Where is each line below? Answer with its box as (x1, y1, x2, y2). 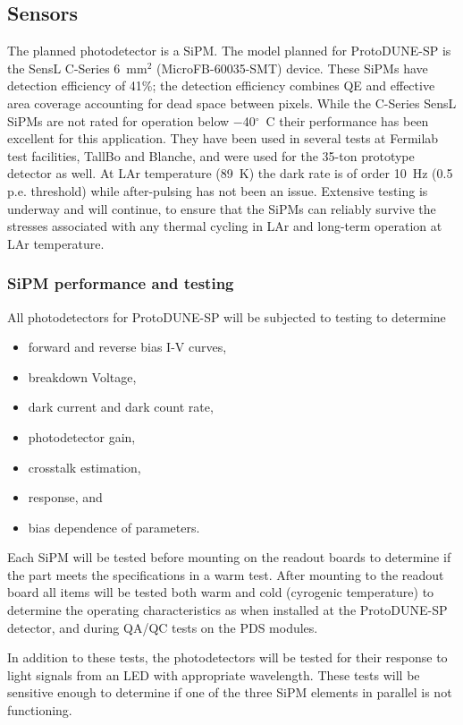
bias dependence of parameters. (28, 517, 200, 536)
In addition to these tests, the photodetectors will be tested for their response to (7, 648, 448, 667)
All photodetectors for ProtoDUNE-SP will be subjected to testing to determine (7, 307, 446, 326)
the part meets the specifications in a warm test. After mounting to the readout (7, 565, 444, 584)
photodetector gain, (28, 427, 136, 446)
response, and (28, 488, 103, 507)
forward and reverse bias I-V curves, (28, 337, 227, 356)
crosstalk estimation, (28, 457, 141, 476)
